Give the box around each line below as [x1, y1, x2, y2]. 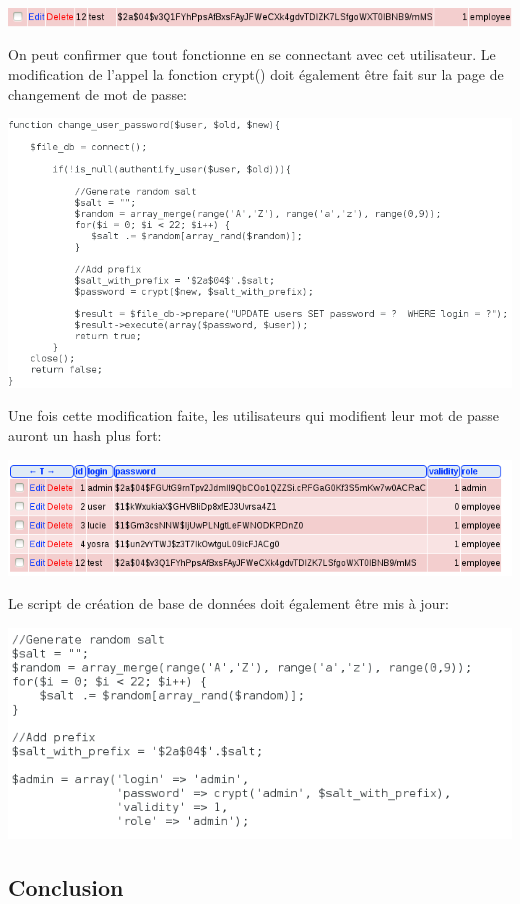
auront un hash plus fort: [8, 425, 162, 445]
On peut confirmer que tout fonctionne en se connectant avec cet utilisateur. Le [8, 44, 496, 65]
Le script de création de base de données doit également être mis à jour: [8, 593, 449, 614]
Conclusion [8, 871, 124, 902]
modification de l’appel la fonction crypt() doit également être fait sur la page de [8, 64, 504, 85]
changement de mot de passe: [8, 83, 188, 104]
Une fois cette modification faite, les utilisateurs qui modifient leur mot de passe [8, 405, 499, 426]
